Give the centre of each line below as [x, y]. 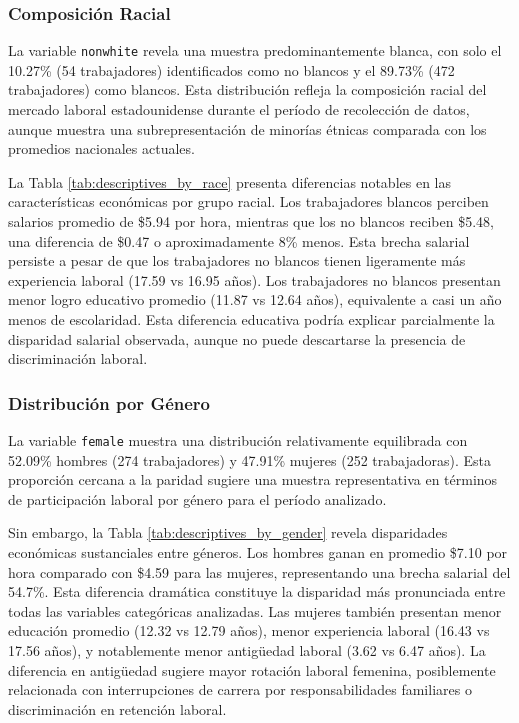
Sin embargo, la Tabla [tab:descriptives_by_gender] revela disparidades [228, 532]
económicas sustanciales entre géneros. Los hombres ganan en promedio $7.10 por [258, 552]
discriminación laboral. [78, 358]
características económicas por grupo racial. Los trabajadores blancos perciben [248, 201]
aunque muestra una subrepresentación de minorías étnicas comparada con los [247, 128]
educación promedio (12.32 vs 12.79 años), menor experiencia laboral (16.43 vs [249, 630]
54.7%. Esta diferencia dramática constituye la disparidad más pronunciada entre [257, 591]
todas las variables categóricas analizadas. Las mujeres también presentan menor [255, 610]
